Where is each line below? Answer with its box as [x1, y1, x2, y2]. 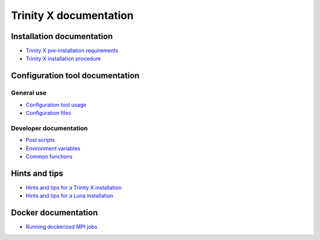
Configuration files [25, 109, 71, 116]
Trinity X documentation [11, 9, 134, 22]
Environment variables [25, 145, 81, 152]
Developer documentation [11, 124, 88, 132]
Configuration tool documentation [11, 71, 140, 81]
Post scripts [25, 137, 55, 144]
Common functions [25, 153, 73, 160]
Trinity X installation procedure [25, 55, 101, 62]
